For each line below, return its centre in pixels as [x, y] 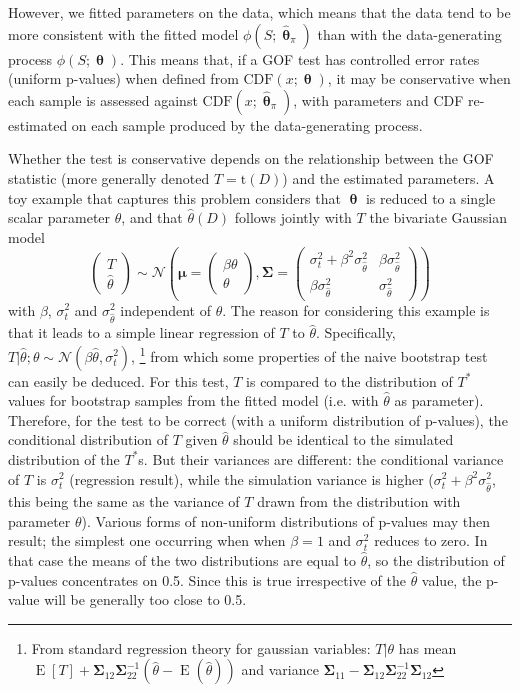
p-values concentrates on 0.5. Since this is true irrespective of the [207, 579]
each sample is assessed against [103, 99]
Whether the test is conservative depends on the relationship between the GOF [251, 158]
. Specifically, [356, 332]
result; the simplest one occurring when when [147, 540]
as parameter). [439, 400]
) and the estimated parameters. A [388, 177]
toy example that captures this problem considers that [174, 197]
